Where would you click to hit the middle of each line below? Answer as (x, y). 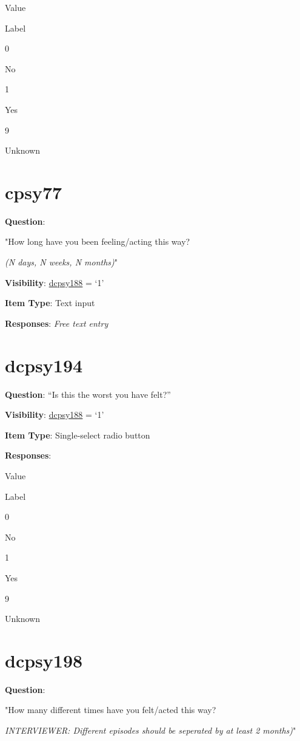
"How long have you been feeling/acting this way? (98, 241)
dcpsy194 (44, 365)
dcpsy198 (44, 660)
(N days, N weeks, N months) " (62, 262)
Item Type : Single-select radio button (78, 435)
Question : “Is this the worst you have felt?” (88, 394)
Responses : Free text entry (57, 323)
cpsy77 (34, 192)
